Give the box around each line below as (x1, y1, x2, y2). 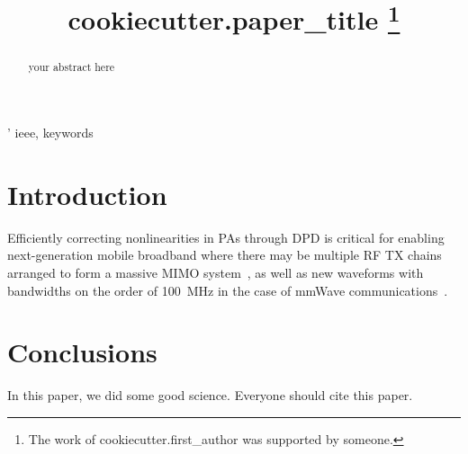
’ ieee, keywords (7, 123, 94, 142)
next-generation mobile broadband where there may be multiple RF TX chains (7, 245, 442, 264)
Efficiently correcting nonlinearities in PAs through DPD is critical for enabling (7, 227, 445, 246)
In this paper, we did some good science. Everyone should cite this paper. (7, 386, 413, 405)
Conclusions (7, 334, 157, 370)
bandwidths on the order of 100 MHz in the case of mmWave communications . (7, 280, 448, 299)
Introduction (7, 175, 167, 212)
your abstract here (28, 58, 115, 74)
